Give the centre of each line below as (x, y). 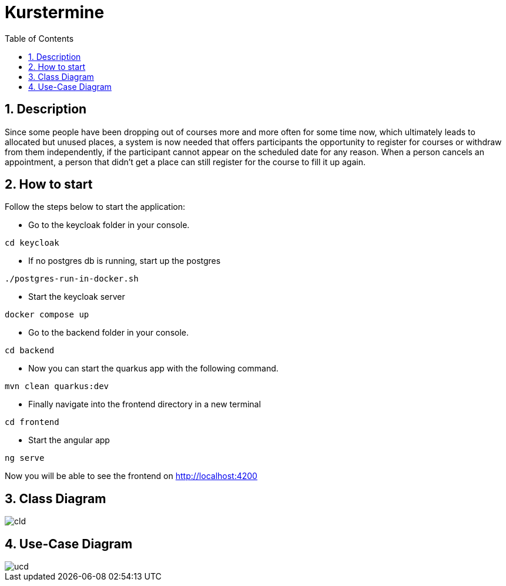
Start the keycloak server (77, 297)
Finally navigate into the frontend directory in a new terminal (145, 404)
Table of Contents (39, 38)
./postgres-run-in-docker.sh (72, 279)
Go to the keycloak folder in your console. (109, 225)
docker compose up (47, 315)
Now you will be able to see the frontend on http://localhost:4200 (131, 476)
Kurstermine (55, 12)
